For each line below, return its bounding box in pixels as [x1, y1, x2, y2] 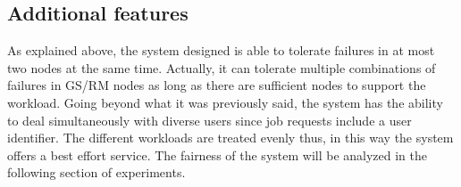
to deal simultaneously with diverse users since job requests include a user [7, 110, 412, 129]
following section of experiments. [7, 163, 186, 182]
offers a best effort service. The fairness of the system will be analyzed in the [7, 145, 428, 164]
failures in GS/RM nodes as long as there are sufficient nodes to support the [7, 76, 426, 94]
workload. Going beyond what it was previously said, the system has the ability [7, 93, 443, 111]
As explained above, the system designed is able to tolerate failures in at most [7, 41, 435, 60]
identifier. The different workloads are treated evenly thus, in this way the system [7, 128, 454, 147]
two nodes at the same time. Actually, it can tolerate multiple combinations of [7, 58, 436, 77]
